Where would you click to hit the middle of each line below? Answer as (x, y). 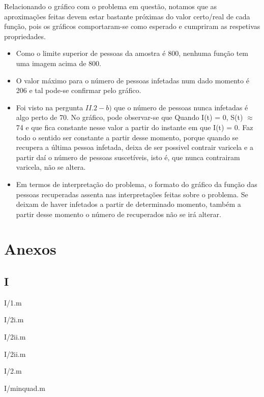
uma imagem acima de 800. (58, 63)
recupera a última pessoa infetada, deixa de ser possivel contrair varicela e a (135, 147)
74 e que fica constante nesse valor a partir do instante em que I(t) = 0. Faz (135, 127)
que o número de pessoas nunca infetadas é (181, 107)
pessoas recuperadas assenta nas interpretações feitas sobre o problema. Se (132, 194)
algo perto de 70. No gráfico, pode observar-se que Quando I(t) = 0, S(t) (129, 117)
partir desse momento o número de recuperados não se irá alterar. (119, 214)
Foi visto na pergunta (50, 107)
